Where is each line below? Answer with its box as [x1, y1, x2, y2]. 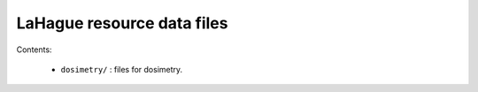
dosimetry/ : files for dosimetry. [60, 64, 183, 74]
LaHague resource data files [16, 13, 228, 33]
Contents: [16, 44, 52, 55]
